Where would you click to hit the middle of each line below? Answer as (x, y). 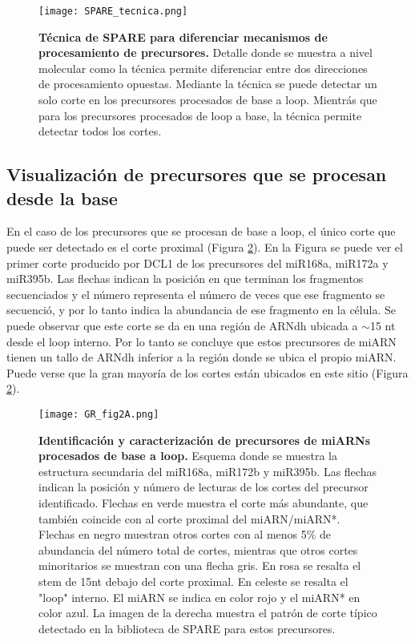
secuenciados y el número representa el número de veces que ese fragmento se (196, 294)
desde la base (62, 198)
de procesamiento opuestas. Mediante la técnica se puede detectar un (208, 84)
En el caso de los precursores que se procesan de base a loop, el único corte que (201, 231)
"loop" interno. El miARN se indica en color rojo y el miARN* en (199, 597)
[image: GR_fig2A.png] (99, 414)
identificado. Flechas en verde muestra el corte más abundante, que (203, 502)
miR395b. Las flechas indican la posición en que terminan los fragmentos (185, 279)
